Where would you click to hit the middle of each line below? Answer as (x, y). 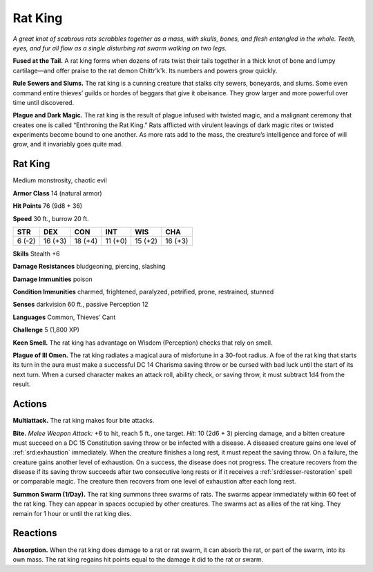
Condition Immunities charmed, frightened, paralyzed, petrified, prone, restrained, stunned (143, 292)
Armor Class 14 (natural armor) (58, 193)
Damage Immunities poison (52, 279)
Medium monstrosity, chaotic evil (60, 180)
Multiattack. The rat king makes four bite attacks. (84, 421)
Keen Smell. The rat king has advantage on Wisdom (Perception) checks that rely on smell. (143, 343)
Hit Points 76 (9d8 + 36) (48, 206)
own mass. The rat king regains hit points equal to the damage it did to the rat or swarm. (138, 559)
